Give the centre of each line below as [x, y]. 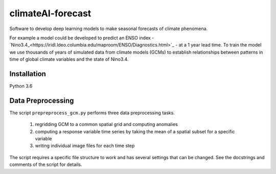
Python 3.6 [21, 86]
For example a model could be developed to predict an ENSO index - [82, 38]
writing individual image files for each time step [85, 146]
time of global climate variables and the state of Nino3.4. [69, 59]
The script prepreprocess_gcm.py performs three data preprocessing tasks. [92, 113]
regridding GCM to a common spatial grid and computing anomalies [107, 125]
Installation [28, 74]
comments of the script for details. [46, 165]
